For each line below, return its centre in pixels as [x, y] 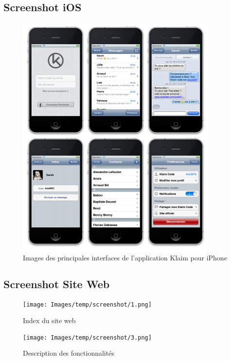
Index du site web [49, 320]
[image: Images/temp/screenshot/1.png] [87, 305]
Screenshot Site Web [57, 284]
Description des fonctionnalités [69, 353]
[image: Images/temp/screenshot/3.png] [87, 337]
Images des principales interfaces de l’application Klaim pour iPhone [125, 257]
